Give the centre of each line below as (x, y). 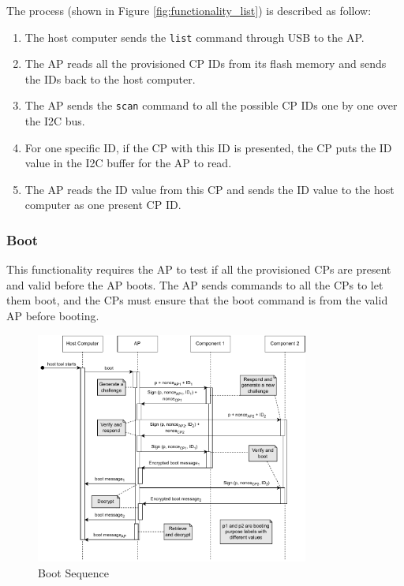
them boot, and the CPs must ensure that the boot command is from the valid (197, 300)
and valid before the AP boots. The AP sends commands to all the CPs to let (195, 284)
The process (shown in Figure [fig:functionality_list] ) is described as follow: (189, 10)
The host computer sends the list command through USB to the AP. (195, 37)
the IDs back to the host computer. (110, 78)
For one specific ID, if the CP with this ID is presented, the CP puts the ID (208, 147)
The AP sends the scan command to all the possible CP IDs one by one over (211, 105)
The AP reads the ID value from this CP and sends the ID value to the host (209, 189)
